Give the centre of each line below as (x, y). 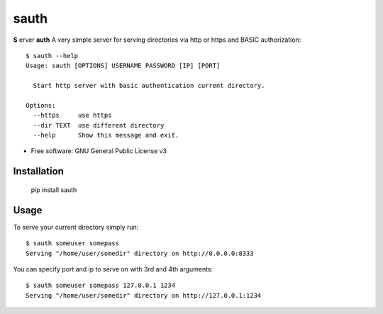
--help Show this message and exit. (106, 135)
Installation (38, 171)
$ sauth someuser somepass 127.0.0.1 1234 (101, 286)
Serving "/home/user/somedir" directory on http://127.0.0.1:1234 (144, 295)
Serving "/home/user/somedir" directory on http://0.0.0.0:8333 (140, 253)
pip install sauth (54, 190)
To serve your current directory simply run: (76, 227)
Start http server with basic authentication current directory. (149, 86)
